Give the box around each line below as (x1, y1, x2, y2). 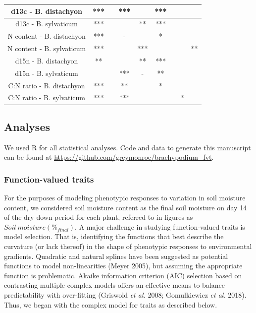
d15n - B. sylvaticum (15, 67, 78, 78)
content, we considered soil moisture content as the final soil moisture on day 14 (4, 202, 247, 212)
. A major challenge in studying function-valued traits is (75, 221, 245, 232)
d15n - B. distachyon (15, 55, 78, 65)
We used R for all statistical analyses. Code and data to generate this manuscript (4, 142, 251, 152)
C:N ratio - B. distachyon (8, 80, 85, 90)
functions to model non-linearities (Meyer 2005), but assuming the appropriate (4, 260, 243, 271)
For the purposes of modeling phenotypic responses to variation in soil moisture (4, 192, 246, 203)
